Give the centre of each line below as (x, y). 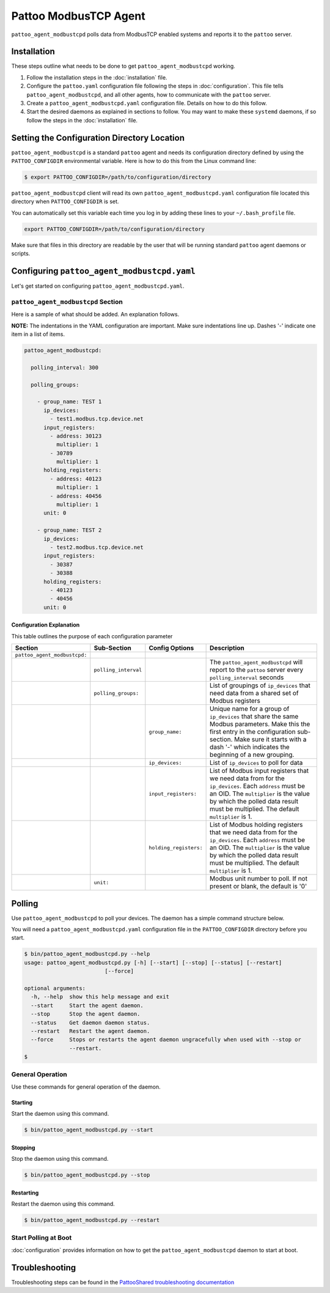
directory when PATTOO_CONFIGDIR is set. (65, 201)
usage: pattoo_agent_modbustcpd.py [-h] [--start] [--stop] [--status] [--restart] (153, 963)
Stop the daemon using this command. (60, 1159)
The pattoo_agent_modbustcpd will (256, 662)
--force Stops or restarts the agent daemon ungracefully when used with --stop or (166, 1040)
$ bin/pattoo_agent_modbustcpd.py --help (87, 954)
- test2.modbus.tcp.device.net (97, 547)
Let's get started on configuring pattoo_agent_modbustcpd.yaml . (98, 286)
